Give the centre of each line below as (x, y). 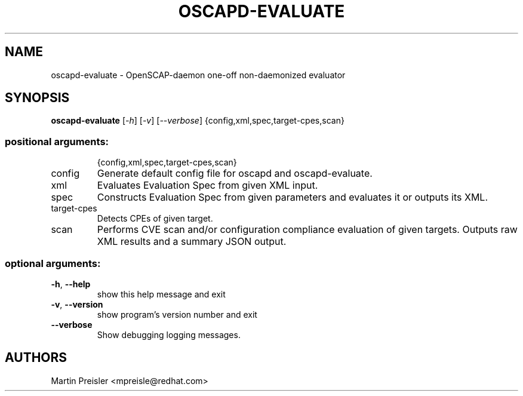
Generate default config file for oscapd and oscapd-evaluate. (235, 174)
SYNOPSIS (37, 98)
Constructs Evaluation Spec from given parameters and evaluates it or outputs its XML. (293, 197)
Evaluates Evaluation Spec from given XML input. (207, 185)
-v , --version (77, 304)
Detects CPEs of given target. (155, 219)
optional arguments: (53, 263)
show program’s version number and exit (177, 314)
